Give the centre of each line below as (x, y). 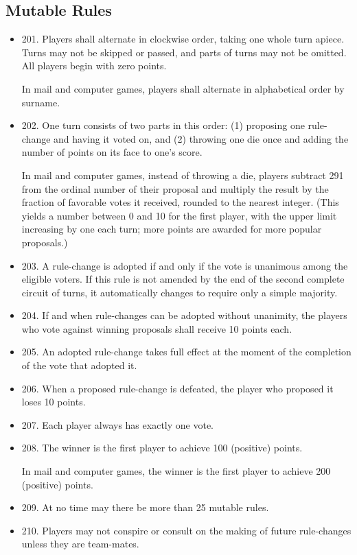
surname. (41, 102)
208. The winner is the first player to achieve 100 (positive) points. (162, 448)
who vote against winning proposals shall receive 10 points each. (157, 328)
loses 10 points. (54, 402)
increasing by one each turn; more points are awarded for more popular (172, 229)
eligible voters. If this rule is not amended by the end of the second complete (183, 279)
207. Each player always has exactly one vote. (117, 424)
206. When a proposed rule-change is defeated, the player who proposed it (177, 388)
